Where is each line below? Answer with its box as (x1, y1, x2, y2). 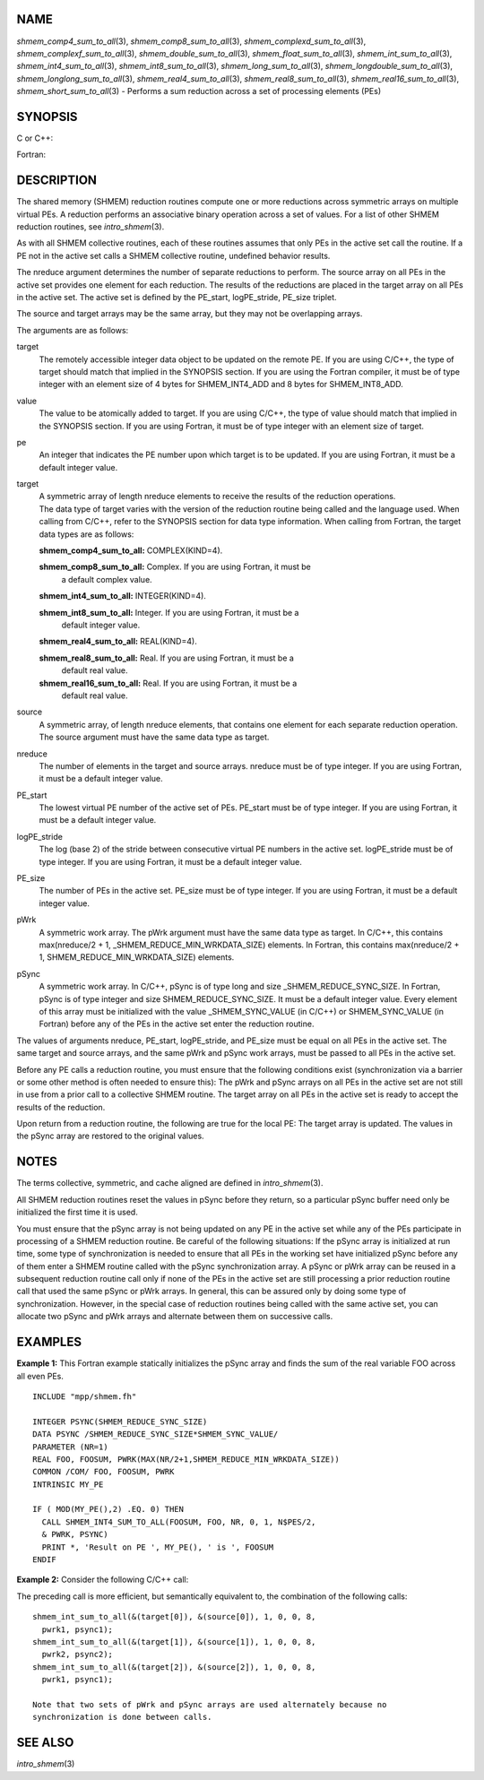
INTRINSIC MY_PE (32, 1479, 104, 1490)
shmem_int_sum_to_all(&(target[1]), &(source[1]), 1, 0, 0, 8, (32, 1637, 316, 1646)
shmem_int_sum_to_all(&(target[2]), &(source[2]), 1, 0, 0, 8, (32, 1662, 316, 1672)
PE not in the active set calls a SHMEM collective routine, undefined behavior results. (16, 250, 331, 261)
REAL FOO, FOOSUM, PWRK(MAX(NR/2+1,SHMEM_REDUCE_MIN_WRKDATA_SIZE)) (32, 1454, 340, 1465)
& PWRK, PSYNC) (41, 1529, 108, 1540)
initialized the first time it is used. (16, 1206, 138, 1218)
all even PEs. (16, 1370, 65, 1381)
